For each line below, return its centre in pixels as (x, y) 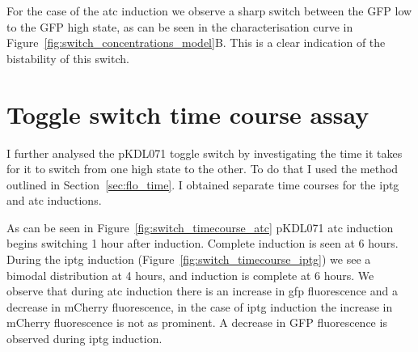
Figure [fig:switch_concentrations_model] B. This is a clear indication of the (196, 42)
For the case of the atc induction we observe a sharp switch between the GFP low (209, 11)
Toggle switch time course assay (188, 114)
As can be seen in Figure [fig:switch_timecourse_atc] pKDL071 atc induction (200, 227)
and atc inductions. (54, 200)
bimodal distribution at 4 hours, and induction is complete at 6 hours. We (190, 275)
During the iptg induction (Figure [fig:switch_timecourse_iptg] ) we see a (189, 259)
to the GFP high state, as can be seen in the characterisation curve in (180, 26)
